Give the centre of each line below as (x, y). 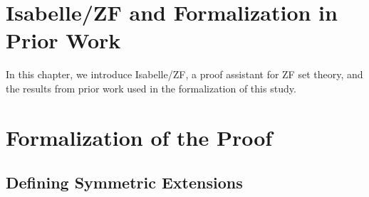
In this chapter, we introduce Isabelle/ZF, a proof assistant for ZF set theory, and (184, 74)
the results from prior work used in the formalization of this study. (151, 88)
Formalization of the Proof (139, 137)
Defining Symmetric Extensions (124, 182)
